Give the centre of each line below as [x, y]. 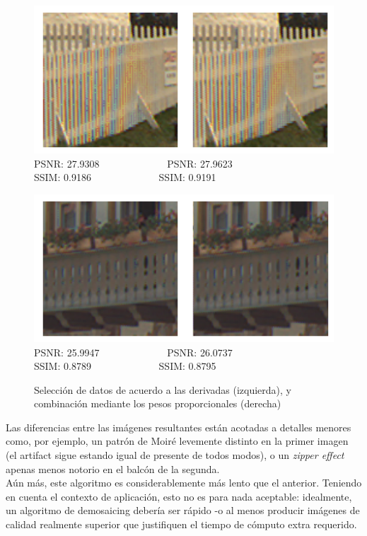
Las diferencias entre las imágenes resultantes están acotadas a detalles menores [179, 427]
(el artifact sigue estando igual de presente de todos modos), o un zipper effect [175, 455]
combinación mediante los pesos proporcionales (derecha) [158, 403]
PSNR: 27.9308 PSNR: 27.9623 [133, 163]
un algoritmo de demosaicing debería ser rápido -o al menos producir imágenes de [183, 510]
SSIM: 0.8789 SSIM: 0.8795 [125, 366]
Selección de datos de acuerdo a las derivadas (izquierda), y [163, 389]
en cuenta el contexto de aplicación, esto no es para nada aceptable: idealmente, [179, 496]
